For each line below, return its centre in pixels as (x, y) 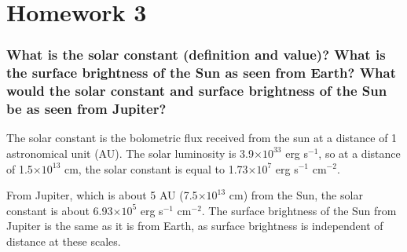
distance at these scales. (64, 241)
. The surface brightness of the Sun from (299, 210)
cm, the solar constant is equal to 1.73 (156, 168)
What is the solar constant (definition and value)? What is (196, 55)
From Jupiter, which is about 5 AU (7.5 (102, 195)
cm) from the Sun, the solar (296, 195)
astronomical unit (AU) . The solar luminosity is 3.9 (130, 153)
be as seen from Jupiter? (86, 109)
